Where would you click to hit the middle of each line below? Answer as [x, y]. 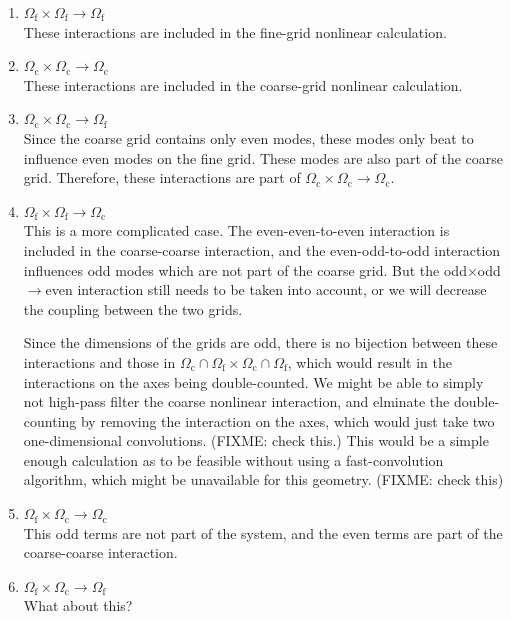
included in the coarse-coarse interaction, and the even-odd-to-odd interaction [262, 249]
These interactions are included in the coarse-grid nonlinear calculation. [243, 84]
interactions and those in [99, 361]
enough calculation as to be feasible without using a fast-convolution [233, 459]
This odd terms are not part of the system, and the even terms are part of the [263, 532]
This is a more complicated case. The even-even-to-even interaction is [236, 230]
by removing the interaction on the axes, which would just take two [287, 420]
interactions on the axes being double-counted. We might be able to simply [253, 381]
